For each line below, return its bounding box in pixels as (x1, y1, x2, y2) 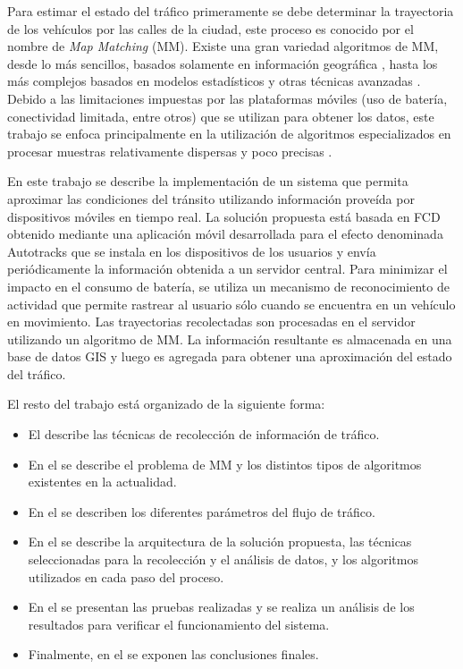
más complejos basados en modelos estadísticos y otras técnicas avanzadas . (7, 72, 421, 90)
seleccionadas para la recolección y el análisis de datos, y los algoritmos (28, 550, 418, 569)
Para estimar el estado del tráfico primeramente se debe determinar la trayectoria (7, 2, 454, 20)
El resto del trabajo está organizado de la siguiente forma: (7, 394, 325, 413)
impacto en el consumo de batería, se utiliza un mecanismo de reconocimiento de (7, 276, 450, 295)
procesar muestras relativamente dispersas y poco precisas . (7, 141, 333, 160)
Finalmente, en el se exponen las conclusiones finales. (28, 645, 319, 664)
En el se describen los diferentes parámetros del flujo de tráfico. (28, 502, 375, 521)
